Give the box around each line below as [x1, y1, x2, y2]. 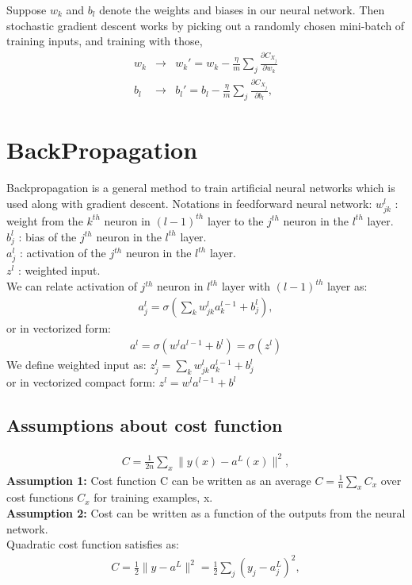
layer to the [207, 212, 264, 229]
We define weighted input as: [6, 356, 147, 373]
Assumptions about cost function [6, 413, 283, 437]
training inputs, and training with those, [6, 33, 203, 49]
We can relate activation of [6, 278, 137, 294]
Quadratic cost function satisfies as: [6, 536, 179, 552]
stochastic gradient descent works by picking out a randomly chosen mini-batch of [6, 17, 405, 33]
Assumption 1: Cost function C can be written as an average [6, 471, 311, 488]
